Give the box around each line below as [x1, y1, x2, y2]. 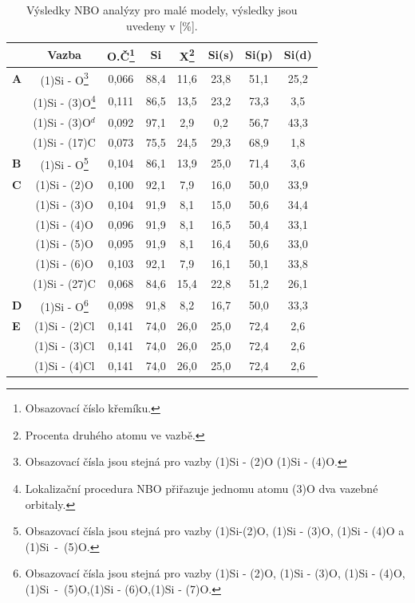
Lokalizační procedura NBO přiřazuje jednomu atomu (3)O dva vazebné [25, 480, 378, 496]
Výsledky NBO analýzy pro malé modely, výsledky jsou [26, 2, 298, 18]
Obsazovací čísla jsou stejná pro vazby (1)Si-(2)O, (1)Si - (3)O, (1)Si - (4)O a [25, 522, 405, 539]
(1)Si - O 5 [40, 154, 89, 173]
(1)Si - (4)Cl [34, 357, 95, 374]
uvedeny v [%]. [125, 17, 198, 33]
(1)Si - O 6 [40, 295, 89, 314]
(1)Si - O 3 [40, 69, 89, 88]
